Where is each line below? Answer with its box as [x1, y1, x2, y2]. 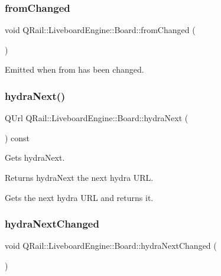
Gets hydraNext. [5, 151, 65, 164]
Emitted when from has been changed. [5, 63, 144, 76]
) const [5, 131, 30, 144]
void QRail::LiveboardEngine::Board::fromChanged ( [5, 24, 196, 36]
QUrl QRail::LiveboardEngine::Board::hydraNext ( [5, 112, 188, 124]
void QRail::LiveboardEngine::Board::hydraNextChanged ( [5, 239, 217, 252]
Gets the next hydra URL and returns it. [5, 191, 154, 203]
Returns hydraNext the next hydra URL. [5, 171, 154, 183]
